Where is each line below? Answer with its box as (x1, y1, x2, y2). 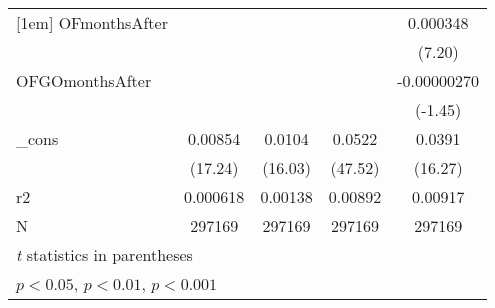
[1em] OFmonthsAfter (16, 11, 168, 34)
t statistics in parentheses (16, 243, 193, 266)
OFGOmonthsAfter (16, 69, 152, 92)
